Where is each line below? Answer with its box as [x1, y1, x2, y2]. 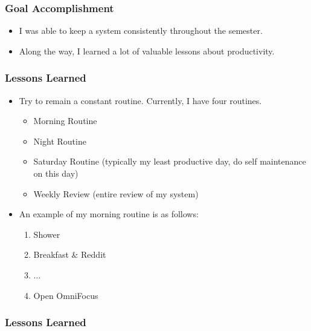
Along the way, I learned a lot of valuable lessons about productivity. [19, 44, 275, 57]
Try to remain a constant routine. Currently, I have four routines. [19, 94, 262, 107]
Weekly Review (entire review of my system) [33, 187, 199, 200]
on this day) [33, 167, 79, 179]
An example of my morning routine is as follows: [19, 208, 199, 220]
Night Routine [33, 134, 86, 147]
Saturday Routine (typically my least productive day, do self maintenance [33, 155, 306, 168]
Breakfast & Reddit [33, 248, 106, 261]
